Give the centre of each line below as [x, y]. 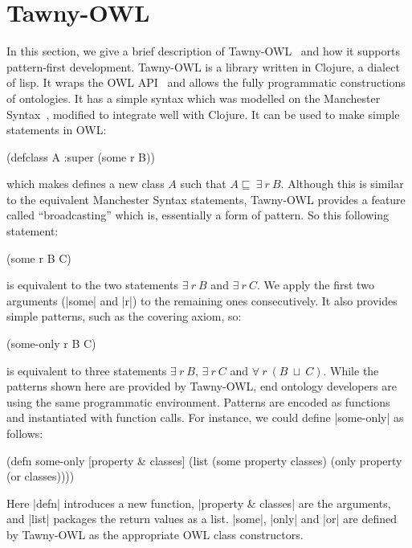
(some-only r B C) [51, 344]
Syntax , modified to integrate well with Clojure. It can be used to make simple [203, 114]
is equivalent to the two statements [93, 285]
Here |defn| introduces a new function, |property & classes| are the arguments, [199, 503]
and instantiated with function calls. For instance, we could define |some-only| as [205, 417]
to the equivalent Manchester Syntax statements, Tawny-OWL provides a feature [206, 199]
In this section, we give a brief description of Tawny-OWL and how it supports [203, 51]
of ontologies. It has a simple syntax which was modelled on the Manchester [194, 98]
